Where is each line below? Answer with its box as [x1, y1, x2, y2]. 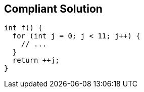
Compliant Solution [4, 3, 103, 15]
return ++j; [12, 56, 60, 65]
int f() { [4, 24, 42, 32]
